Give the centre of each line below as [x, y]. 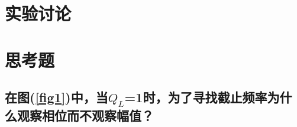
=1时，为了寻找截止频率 [196, 97]
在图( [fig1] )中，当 [57, 97]
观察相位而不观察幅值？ [85, 115]
